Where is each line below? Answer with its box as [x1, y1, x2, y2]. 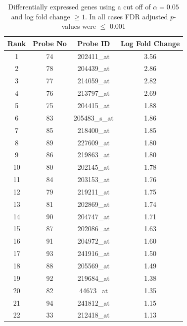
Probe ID [77, 38, 110, 48]
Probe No [33, 38, 67, 48]
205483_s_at [73, 112, 114, 123]
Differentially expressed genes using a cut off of [8, 1, 151, 11]
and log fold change [11, 11, 70, 21]
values [61, 21, 80, 31]
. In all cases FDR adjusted [85, 11, 168, 21]
